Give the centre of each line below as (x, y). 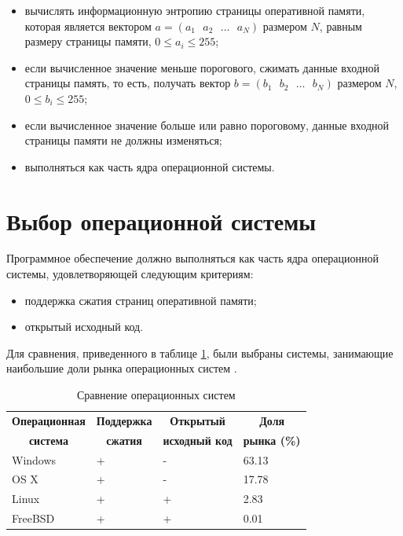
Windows (34, 459)
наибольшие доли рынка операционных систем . (122, 368)
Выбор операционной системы (161, 220)
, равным (341, 26)
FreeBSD (33, 518)
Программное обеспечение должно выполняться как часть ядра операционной (193, 258)
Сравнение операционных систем (156, 395)
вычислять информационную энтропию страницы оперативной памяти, (195, 10)
